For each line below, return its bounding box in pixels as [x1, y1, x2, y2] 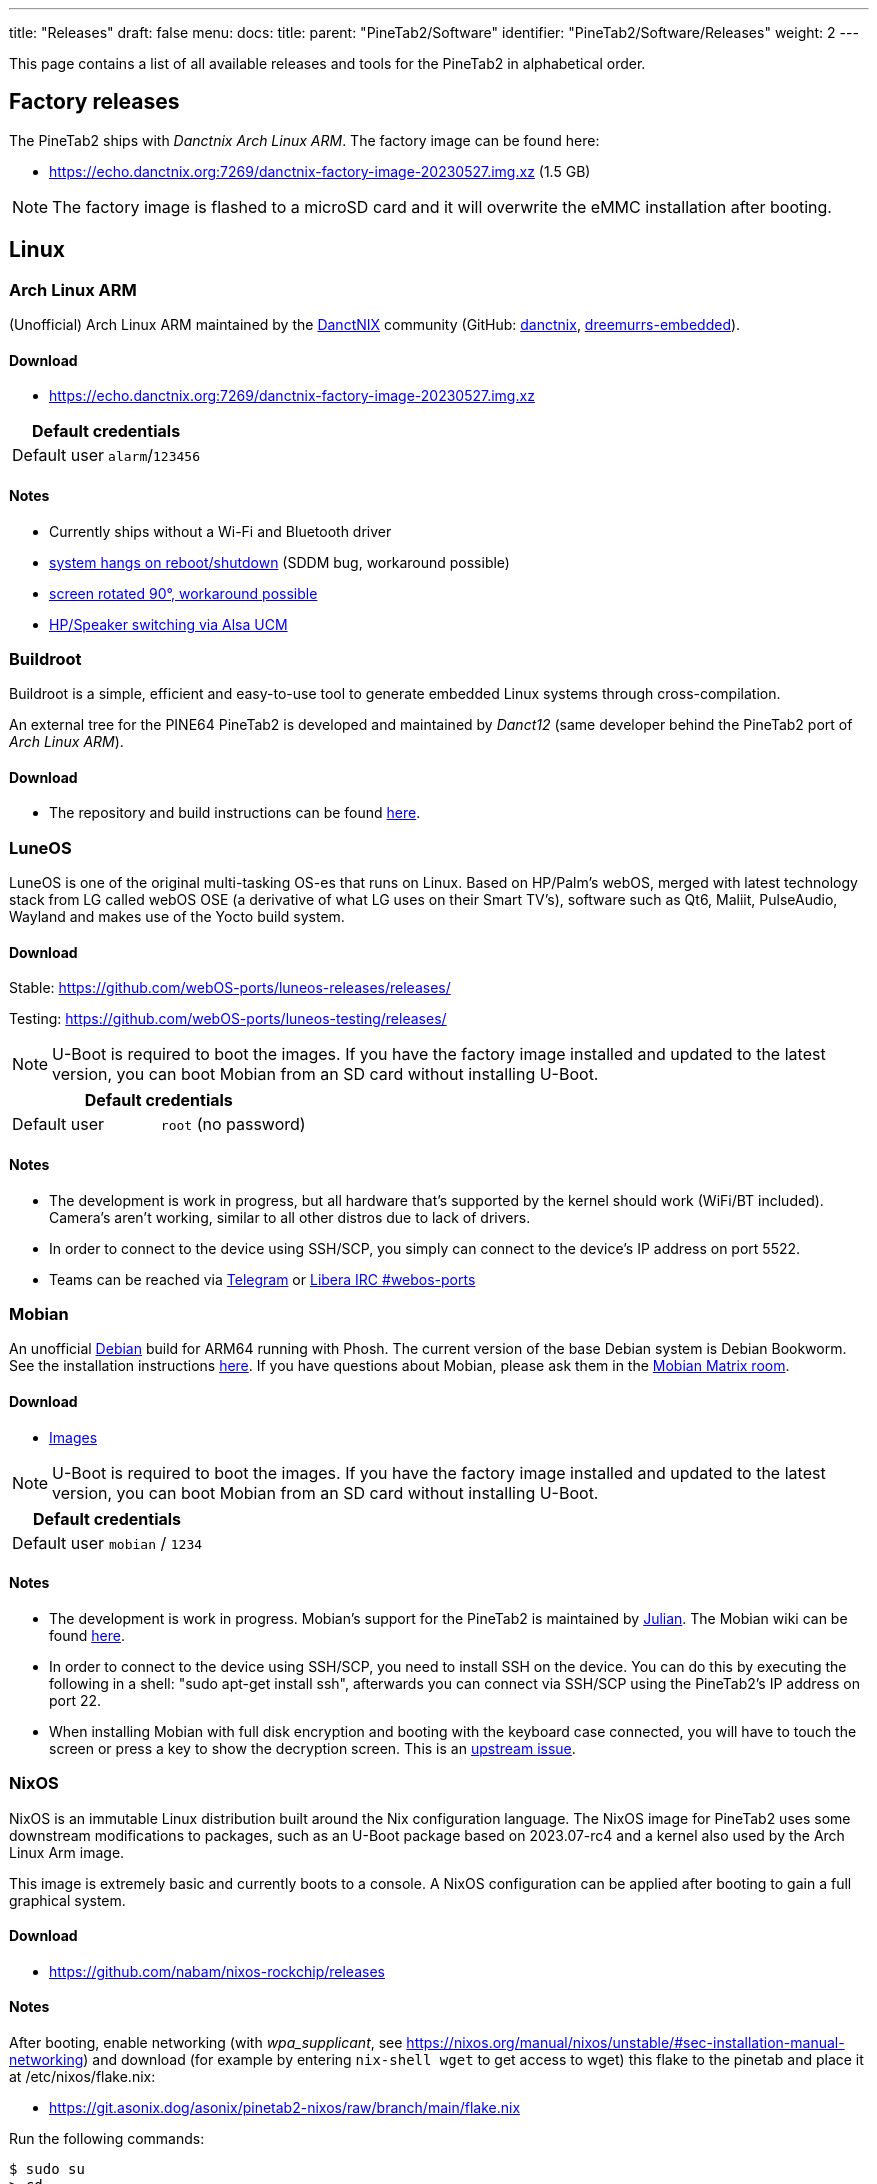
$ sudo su [9, 2161, 85, 2178]
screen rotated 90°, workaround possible [49, 584, 318, 602]
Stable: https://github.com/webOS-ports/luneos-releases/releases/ [9, 979, 451, 997]
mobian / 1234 [109, 1532, 203, 1553]
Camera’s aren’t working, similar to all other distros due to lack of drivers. [49, 1208, 531, 1226]
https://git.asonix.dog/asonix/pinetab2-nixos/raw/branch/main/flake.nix [49, 2099, 521, 2117]
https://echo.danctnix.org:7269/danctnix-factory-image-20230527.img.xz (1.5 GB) [49, 162, 591, 180]
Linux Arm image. [9, 1843, 125, 1861]
